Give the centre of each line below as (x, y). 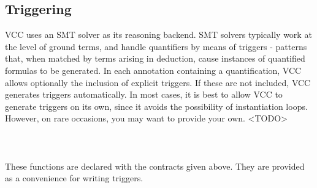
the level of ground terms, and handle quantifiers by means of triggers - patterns (156, 46)
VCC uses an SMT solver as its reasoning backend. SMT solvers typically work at (158, 34)
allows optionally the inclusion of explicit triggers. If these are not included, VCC (158, 82)
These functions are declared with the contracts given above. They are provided (155, 166)
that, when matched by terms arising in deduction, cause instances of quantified (155, 58)
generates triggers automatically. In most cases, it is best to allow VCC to (144, 94)
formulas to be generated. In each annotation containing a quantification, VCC (153, 70)
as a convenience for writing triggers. (74, 178)
